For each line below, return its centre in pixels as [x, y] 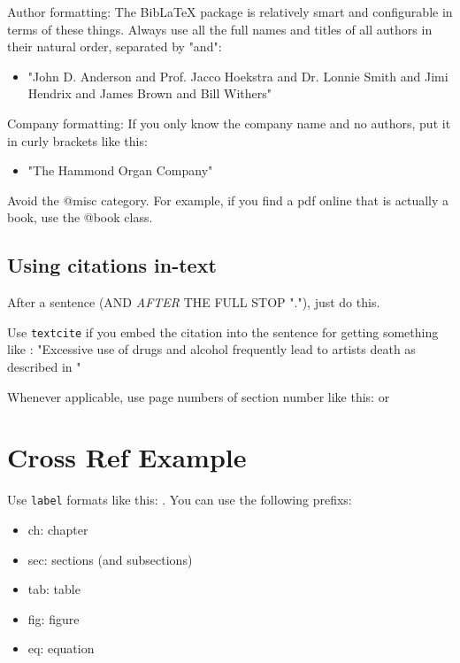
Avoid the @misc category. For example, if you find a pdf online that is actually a [228, 200]
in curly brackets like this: [77, 140]
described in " [44, 366]
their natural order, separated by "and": [115, 46]
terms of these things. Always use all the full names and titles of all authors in [220, 29]
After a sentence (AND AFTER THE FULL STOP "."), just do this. [194, 302]
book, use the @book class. [80, 217]
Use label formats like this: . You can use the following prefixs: [180, 500]
